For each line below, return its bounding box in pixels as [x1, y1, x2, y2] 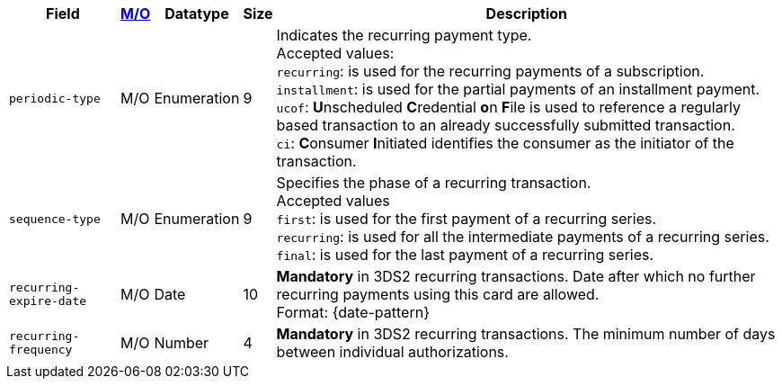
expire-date [9, 294, 87, 308]
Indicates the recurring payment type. [276, 26, 532, 44]
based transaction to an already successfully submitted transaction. [276, 116, 735, 134]
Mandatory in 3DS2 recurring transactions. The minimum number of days [276, 325, 776, 343]
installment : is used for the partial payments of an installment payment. [276, 80, 760, 98]
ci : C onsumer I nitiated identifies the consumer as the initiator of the [276, 134, 734, 152]
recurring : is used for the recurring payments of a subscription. [276, 62, 705, 80]
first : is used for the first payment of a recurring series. [276, 210, 657, 228]
